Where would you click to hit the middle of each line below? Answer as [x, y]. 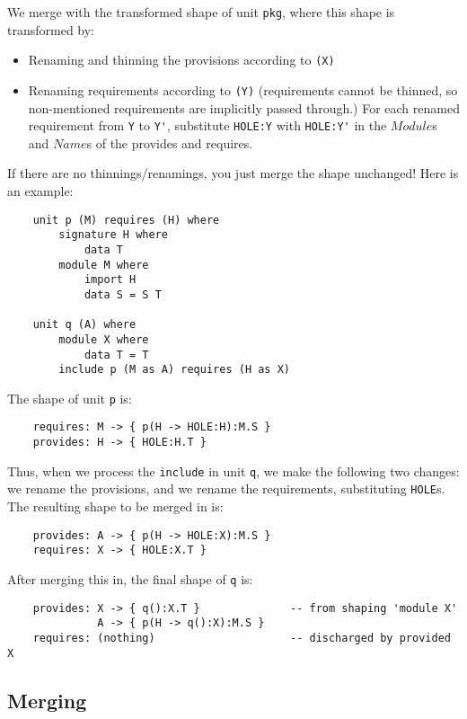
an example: [40, 191]
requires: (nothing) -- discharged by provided [242, 638]
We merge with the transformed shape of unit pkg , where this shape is [201, 12]
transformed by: [51, 29]
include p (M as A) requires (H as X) [174, 370]
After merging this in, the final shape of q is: [130, 579]
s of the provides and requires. [170, 142]
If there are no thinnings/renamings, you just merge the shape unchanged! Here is [233, 173]
